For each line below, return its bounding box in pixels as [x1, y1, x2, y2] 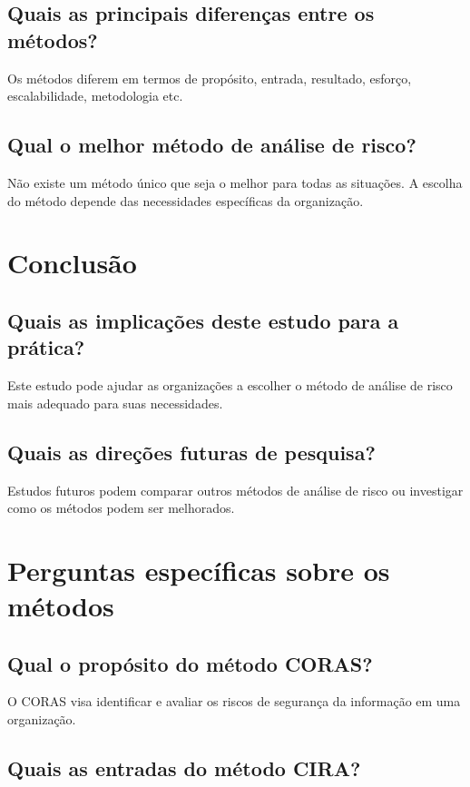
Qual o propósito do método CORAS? [7, 649, 373, 677]
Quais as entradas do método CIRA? [7, 754, 361, 782]
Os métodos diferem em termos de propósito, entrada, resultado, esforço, [7, 68, 412, 87]
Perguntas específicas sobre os [7, 551, 390, 588]
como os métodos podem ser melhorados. [7, 498, 235, 517]
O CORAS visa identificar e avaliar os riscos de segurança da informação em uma [7, 692, 461, 711]
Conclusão [7, 244, 137, 281]
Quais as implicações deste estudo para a [7, 306, 399, 334]
